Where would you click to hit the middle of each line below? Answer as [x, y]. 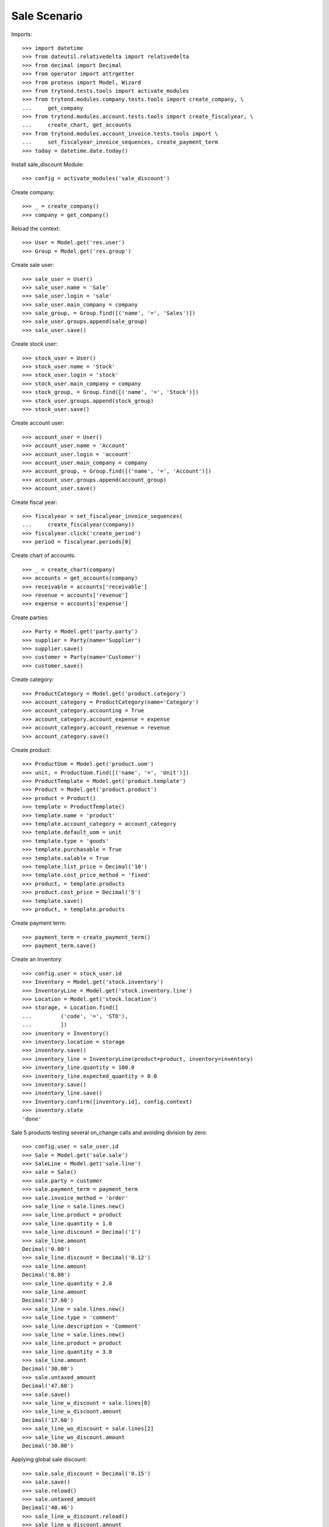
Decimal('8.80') [46, 1275]
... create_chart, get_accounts [77, 125]
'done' [32, 1119]
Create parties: [30, 618]
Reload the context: [36, 228]
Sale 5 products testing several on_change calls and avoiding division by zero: [109, 1132]
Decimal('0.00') [46, 1249]
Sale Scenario [47, 16]
